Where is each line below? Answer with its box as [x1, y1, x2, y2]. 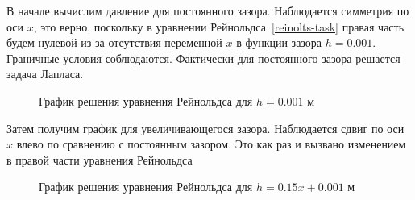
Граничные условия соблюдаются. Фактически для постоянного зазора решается [6, 49, 400, 66]
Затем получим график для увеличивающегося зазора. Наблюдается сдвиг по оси [6, 119, 405, 136]
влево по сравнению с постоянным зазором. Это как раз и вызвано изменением [16, 135, 406, 152]
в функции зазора [236, 34, 322, 51]
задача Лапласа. [6, 65, 84, 82]
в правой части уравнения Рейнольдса [6, 151, 193, 168]
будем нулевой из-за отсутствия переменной [6, 34, 222, 51]
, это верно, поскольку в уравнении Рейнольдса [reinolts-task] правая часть [33, 18, 405, 35]
